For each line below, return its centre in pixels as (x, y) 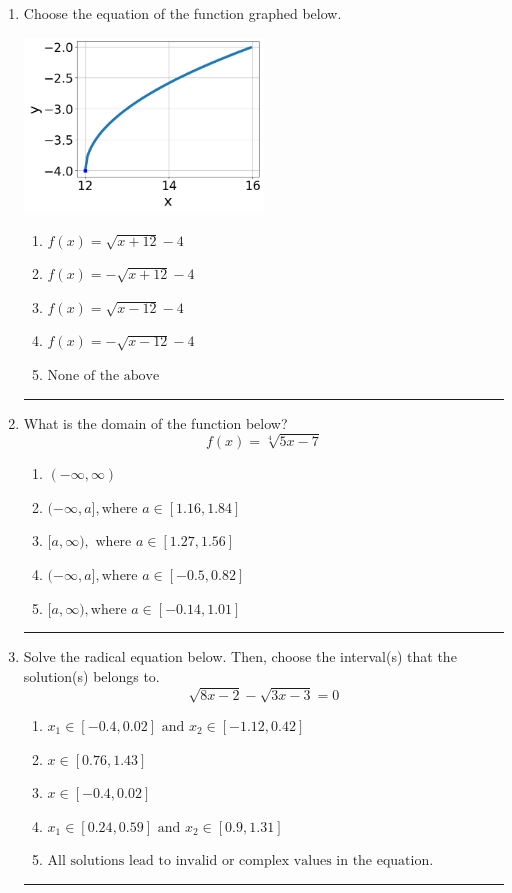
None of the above (103, 375)
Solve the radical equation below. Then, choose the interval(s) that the (240, 656)
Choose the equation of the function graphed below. (182, 13)
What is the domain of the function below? (155, 422)
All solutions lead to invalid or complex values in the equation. (240, 861)
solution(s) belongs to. (91, 675)
